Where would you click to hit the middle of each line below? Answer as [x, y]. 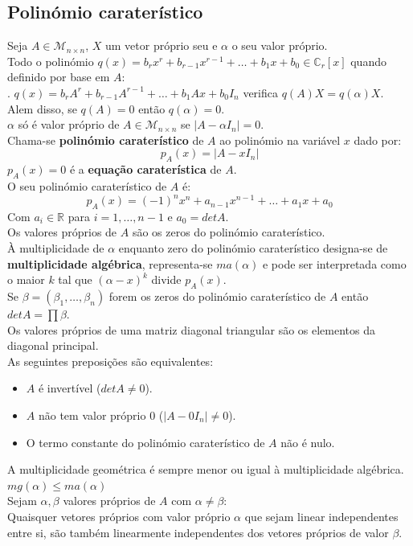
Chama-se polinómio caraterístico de [106, 140]
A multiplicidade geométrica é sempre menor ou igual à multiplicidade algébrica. [206, 469]
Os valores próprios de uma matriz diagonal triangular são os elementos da [192, 329]
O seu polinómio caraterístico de [87, 185]
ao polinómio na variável [280, 140]
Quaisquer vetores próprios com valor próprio [119, 516]
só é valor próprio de [69, 124]
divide [166, 279]
